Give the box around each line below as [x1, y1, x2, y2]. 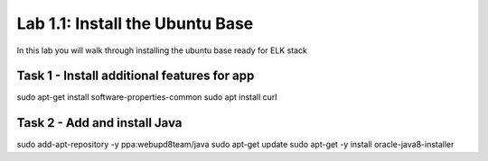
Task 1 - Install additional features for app [16, 68, 255, 84]
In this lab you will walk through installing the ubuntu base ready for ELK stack [16, 45, 307, 56]
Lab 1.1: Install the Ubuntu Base [16, 13, 254, 33]
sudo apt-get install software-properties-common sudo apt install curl [16, 92, 277, 103]
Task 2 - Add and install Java [16, 115, 183, 130]
